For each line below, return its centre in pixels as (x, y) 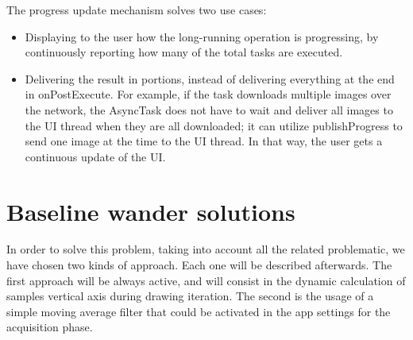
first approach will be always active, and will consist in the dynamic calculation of (206, 280)
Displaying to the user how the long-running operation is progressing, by (202, 36)
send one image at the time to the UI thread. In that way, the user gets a (204, 141)
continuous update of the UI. (95, 156)
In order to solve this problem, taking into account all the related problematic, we (206, 249)
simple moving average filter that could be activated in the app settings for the (199, 311)
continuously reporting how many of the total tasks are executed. (184, 52)
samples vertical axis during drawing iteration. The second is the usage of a (190, 296)
